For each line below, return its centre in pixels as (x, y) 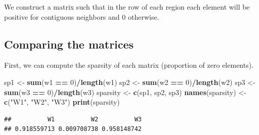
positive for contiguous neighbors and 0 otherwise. (82, 16)
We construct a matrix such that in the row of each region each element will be (127, 7)
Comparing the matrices (69, 44)
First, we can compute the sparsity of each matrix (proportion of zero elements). (129, 65)
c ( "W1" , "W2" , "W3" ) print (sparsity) (62, 102)
